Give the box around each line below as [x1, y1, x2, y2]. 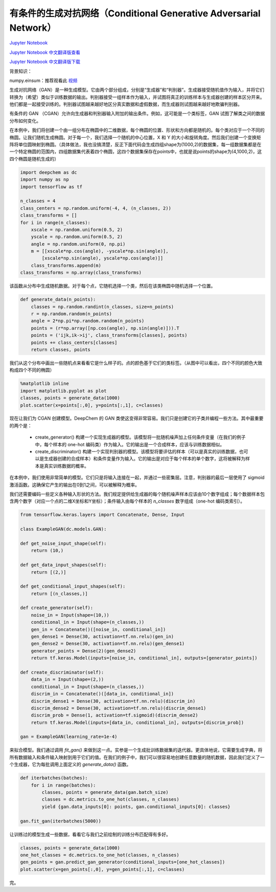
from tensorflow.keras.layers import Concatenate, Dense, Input [20, 512, 185, 518]
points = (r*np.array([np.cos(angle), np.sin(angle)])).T [31, 325, 179, 331]
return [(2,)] [31, 569, 66, 575]
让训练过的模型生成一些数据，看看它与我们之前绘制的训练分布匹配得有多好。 [9, 831, 171, 837]
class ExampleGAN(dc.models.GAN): [20, 526, 107, 532]
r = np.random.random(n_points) [31, 311, 112, 317]
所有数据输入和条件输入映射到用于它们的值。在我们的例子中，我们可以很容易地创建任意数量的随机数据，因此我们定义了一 [9, 754, 265, 760]
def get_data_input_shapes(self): [20, 562, 107, 568]
